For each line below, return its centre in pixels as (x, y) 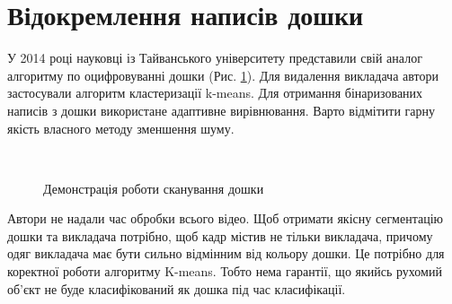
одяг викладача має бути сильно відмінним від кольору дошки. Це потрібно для (226, 253)
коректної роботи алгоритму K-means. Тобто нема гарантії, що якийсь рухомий (225, 271)
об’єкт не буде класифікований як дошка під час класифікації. (177, 288)
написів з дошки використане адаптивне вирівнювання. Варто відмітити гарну (221, 110)
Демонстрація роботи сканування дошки (154, 188)
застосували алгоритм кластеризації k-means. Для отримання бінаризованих (215, 93)
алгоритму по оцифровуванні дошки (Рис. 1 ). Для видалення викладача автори (223, 75)
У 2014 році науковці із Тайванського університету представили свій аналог (215, 58)
